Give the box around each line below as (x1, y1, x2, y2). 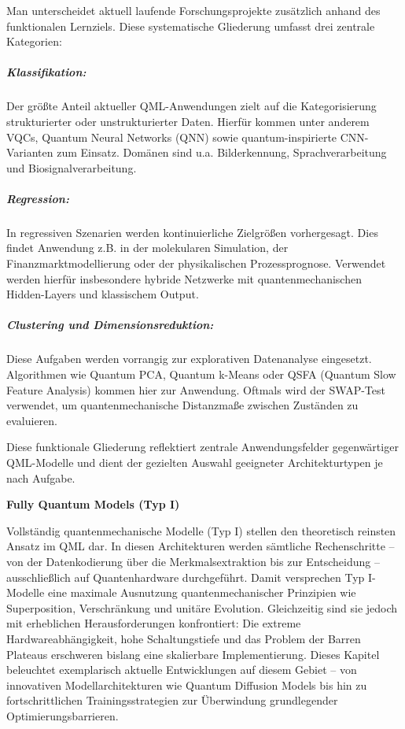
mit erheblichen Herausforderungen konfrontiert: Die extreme (6, 615, 301, 631)
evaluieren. (6, 412, 57, 428)
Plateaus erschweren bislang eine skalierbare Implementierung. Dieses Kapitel (6, 646, 380, 662)
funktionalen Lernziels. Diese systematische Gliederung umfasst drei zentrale (6, 17, 375, 34)
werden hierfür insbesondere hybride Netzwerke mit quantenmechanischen (6, 270, 362, 287)
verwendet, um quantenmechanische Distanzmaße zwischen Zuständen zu (6, 397, 359, 413)
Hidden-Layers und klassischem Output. (6, 286, 199, 302)
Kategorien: (6, 33, 62, 50)
